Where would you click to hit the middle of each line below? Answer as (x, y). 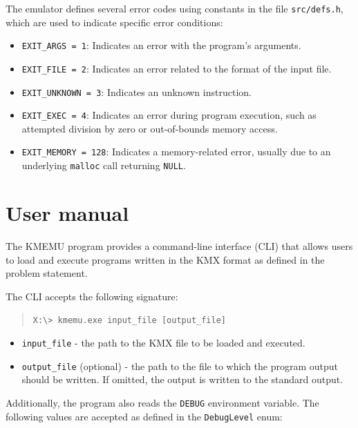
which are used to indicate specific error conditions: (114, 22)
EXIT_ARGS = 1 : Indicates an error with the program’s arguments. (161, 45)
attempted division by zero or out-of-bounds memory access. (150, 128)
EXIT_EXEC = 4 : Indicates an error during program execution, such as (169, 115)
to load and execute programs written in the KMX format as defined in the (165, 259)
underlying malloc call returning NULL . (104, 165)
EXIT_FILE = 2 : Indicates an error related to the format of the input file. (177, 68)
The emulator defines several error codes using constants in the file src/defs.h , (175, 8)
